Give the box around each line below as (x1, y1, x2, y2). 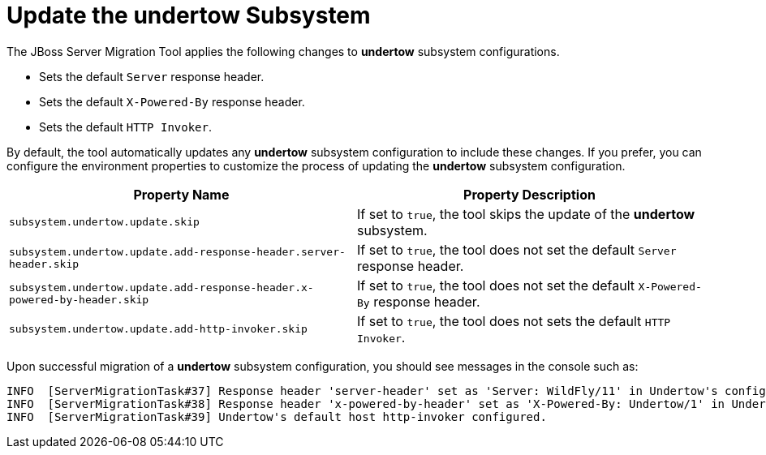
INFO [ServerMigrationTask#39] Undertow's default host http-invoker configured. (6, 410, 547, 423)
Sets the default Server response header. (39, 69, 265, 84)
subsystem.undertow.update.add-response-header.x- (9, 281, 314, 294)
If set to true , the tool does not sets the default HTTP (357, 312, 671, 329)
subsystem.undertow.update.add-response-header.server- (9, 245, 346, 258)
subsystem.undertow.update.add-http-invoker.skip (9, 323, 308, 336)
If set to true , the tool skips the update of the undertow (357, 205, 695, 222)
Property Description (463, 186, 596, 203)
